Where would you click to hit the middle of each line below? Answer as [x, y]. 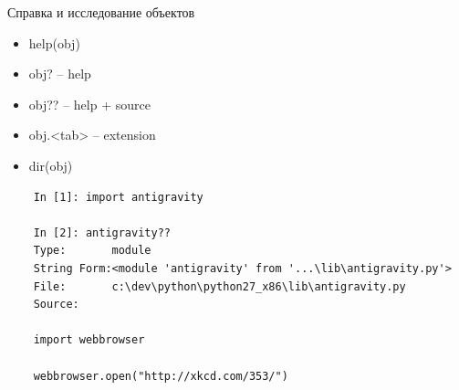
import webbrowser [89, 340]
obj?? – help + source [89, 104]
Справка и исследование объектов [101, 12]
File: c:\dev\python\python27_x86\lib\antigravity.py [219, 286]
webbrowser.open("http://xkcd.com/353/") [161, 376]
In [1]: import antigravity [118, 197]
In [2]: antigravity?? [102, 232]
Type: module [92, 251]
